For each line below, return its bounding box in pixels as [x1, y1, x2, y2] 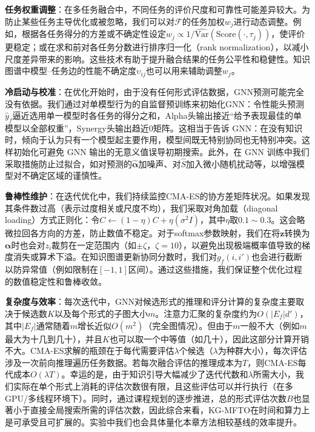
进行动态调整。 [233, 15, 293, 27]
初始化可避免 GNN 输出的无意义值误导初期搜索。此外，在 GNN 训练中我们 [13, 145, 310, 158]
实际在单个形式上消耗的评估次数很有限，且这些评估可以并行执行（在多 [13, 380, 293, 392]
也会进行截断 [251, 250, 303, 263]
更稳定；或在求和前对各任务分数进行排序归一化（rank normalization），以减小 [5, 41, 309, 53]
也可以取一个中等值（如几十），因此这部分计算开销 [109, 332, 309, 345]
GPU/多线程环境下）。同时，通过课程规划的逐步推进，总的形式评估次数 [5, 391, 287, 404]
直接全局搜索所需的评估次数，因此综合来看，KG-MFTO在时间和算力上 [30, 404, 310, 416]
